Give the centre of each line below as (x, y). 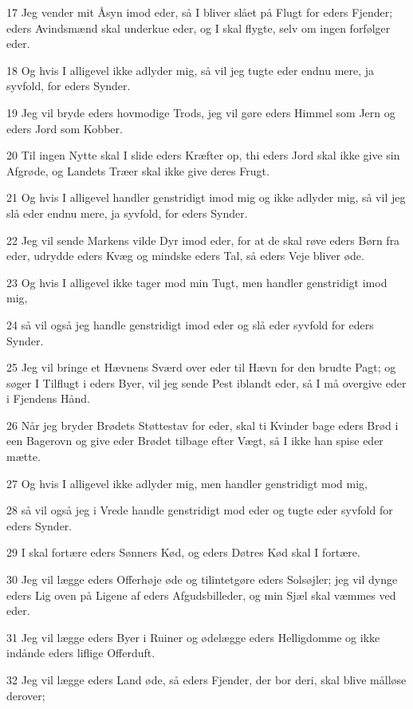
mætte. (24, 457)
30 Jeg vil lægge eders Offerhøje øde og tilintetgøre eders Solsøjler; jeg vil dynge (202, 579)
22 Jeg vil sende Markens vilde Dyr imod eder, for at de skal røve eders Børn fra (203, 240)
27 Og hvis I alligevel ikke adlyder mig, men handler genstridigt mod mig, (187, 483)
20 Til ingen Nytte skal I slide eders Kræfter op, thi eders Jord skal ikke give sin (203, 155)
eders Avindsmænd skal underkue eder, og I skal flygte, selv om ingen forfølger (199, 28)
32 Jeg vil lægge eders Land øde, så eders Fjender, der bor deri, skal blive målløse (206, 679)
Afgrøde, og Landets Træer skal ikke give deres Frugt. (138, 170)
